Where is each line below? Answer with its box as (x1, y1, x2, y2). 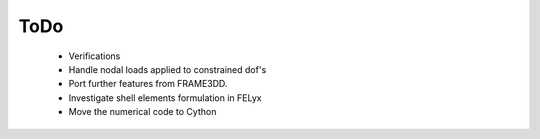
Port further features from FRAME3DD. (68, 78, 228, 90)
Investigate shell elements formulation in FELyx (68, 91, 262, 104)
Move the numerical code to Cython (68, 106, 217, 118)
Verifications (68, 50, 121, 62)
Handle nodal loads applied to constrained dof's (68, 63, 267, 75)
